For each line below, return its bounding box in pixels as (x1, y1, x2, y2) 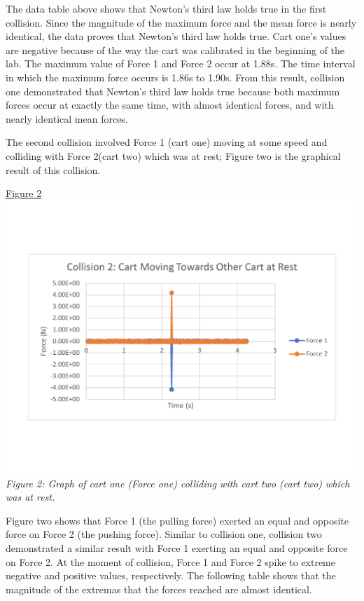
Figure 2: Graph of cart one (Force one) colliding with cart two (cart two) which (6, 475, 350, 490)
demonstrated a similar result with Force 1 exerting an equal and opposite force (6, 541, 348, 555)
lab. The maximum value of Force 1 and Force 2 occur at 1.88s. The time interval (6, 56, 356, 71)
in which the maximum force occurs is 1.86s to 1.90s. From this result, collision (6, 69, 345, 84)
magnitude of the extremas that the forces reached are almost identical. (6, 581, 312, 596)
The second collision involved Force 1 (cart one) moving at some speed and (6, 135, 328, 149)
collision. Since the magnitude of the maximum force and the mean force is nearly (6, 15, 357, 29)
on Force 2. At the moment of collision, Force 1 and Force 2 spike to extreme (6, 554, 336, 569)
